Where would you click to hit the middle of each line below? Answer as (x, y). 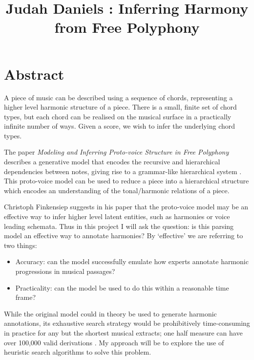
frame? (26, 297)
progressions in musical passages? (65, 271)
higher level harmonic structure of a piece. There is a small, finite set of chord (120, 107)
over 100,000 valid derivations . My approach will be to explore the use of (114, 342)
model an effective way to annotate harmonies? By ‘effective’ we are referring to (124, 236)
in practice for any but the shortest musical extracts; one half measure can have (123, 332)
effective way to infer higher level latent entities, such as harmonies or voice (117, 216)
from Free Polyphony (127, 27)
